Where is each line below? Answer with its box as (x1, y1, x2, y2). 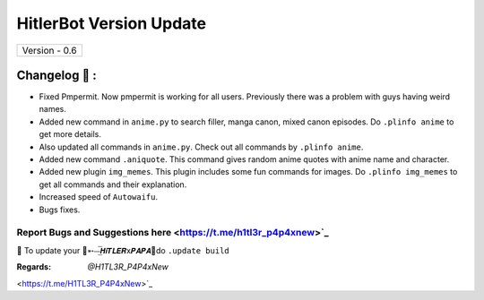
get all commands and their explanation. (39, 179, 187, 190)
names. (39, 104, 66, 115)
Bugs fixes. (39, 204, 81, 215)
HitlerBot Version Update (16, 13, 207, 33)
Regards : (16, 261, 52, 272)
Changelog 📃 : (16, 67, 98, 82)
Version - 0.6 (22, 44, 77, 56)
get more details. (39, 129, 102, 140)
